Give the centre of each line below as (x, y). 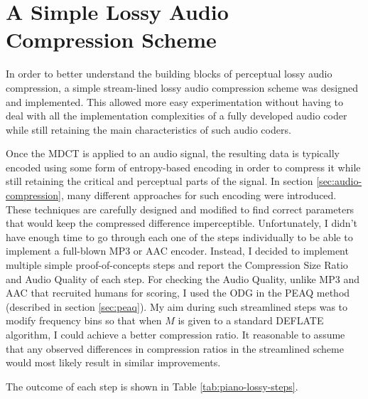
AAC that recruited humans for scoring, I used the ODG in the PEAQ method (178, 293)
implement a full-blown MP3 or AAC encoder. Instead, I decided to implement (177, 251)
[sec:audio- (339, 181)
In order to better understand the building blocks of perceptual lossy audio (169, 74)
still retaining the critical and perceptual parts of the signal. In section (159, 181)
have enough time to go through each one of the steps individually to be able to (179, 236)
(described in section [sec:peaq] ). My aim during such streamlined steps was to (177, 306)
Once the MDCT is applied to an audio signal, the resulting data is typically (173, 153)
